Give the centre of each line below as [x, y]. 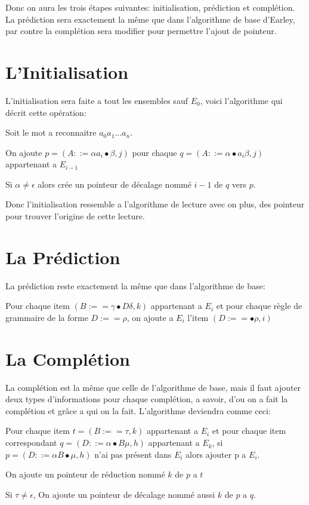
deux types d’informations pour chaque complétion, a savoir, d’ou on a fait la [147, 399]
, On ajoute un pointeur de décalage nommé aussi [124, 494]
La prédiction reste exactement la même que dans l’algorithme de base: [135, 285]
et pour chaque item [249, 431]
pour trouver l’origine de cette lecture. [75, 216]
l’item [198, 317]
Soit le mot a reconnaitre [51, 132]
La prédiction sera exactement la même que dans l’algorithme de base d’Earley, [150, 19]
